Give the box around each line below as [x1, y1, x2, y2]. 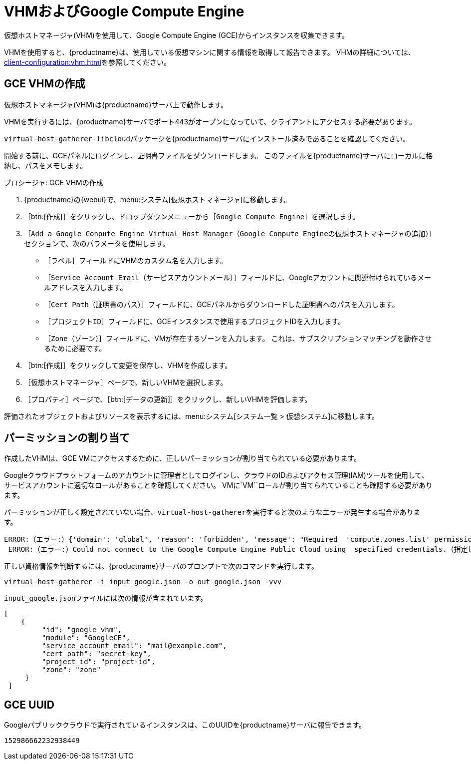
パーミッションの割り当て [4, 431, 130, 444]
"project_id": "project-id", [41, 658, 156, 666]
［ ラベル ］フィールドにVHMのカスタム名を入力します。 [44, 256, 228, 265]
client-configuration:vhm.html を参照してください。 [4, 57, 171, 66]
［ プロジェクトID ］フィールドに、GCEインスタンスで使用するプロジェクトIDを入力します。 [44, 317, 345, 326]
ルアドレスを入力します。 [44, 283, 127, 292]
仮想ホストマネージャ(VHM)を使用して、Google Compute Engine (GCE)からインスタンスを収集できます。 [4, 30, 349, 39]
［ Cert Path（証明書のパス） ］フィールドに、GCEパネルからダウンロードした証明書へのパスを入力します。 [44, 300, 399, 309]
